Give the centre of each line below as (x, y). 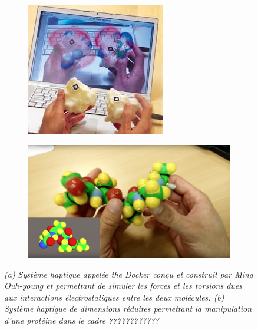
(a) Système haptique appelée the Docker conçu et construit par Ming (129, 274)
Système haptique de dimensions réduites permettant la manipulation (128, 308)
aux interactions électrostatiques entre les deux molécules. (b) (114, 297)
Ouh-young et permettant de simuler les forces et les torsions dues (123, 286)
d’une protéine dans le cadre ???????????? (82, 320)
